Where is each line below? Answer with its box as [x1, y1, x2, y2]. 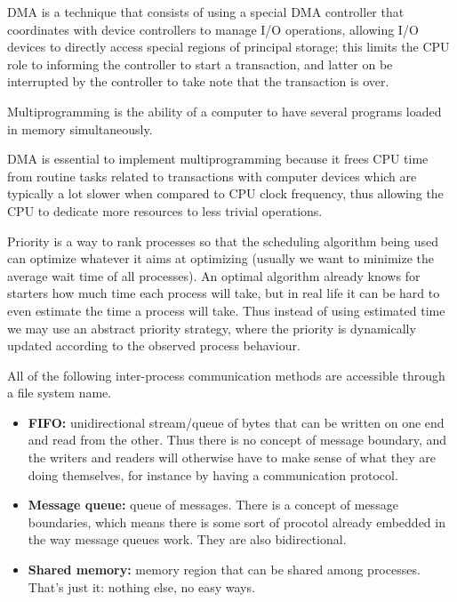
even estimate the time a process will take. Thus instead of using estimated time [7, 301, 445, 319]
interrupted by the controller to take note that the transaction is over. [7, 72, 389, 91]
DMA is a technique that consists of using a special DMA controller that [7, 3, 405, 20]
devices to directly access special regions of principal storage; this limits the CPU [7, 37, 450, 56]
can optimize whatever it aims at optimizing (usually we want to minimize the [7, 249, 435, 268]
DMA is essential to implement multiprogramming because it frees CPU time [7, 149, 429, 168]
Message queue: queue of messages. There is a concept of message [28, 495, 398, 514]
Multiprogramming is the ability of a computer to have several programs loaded [7, 101, 442, 120]
